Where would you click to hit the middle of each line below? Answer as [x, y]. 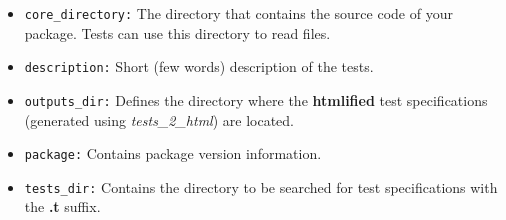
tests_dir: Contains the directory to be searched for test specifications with [261, 186]
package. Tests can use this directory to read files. [177, 32]
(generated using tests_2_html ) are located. [159, 119]
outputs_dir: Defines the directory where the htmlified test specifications [256, 99]
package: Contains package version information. [173, 153]
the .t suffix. [62, 206]
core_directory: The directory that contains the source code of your [238, 13]
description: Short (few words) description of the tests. [199, 66]
